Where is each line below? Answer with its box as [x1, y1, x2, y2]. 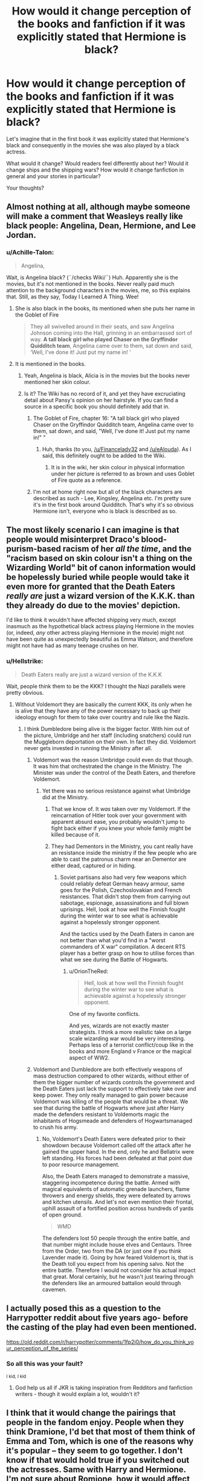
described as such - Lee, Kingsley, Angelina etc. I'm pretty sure [33, 494, 192, 502]
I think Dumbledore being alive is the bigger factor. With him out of [24, 725, 190, 732]
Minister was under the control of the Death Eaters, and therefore [33, 769, 196, 776]
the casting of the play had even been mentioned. [6, 1322, 197, 1332]
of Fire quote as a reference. [51, 476, 122, 484]
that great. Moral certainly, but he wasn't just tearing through [42, 1273, 194, 1280]
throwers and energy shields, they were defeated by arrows [42, 1192, 191, 1199]
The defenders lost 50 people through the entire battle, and [42, 1234, 190, 1242]
